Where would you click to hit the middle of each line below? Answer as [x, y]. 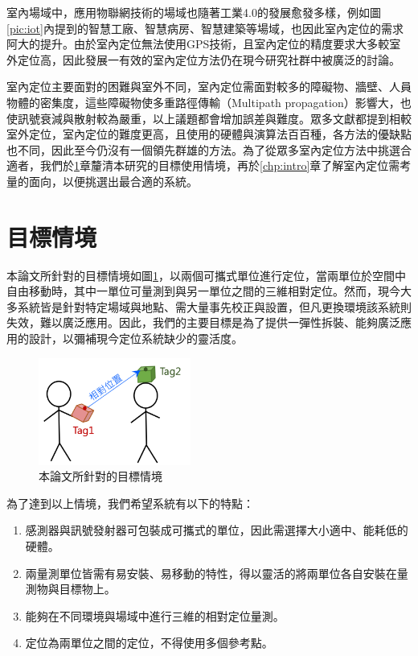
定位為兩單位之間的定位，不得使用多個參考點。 [149, 643]
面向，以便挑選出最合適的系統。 [113, 181]
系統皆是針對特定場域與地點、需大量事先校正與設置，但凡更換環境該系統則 [214, 306]
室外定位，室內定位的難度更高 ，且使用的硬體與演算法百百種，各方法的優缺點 [209, 134]
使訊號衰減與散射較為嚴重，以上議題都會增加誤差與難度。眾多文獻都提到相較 [209, 118]
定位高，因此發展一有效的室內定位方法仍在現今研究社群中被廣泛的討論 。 [209, 59]
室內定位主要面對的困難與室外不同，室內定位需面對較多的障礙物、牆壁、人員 [209, 87]
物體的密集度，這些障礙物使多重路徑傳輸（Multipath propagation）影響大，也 [209, 102]
